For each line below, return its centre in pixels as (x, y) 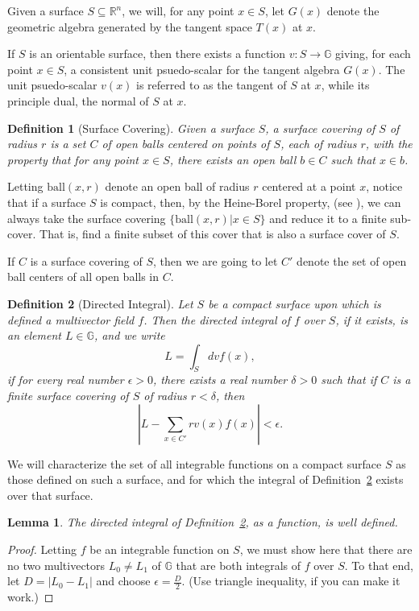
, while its (345, 85)
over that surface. (50, 495)
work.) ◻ (31, 597)
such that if (349, 380)
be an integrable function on (160, 549)
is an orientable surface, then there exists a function (158, 54)
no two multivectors (56, 565)
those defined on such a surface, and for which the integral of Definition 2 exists (205, 479)
